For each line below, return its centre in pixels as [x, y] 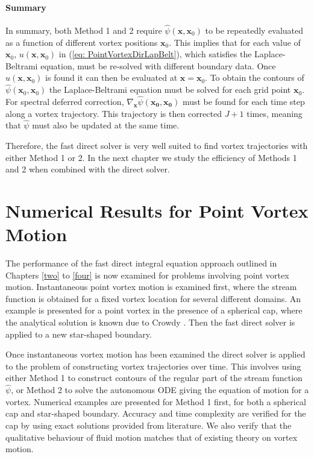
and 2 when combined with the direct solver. [88, 169]
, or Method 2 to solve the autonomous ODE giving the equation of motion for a [160, 390]
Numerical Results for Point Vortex [157, 210]
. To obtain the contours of [255, 77]
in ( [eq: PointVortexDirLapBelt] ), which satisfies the [155, 54]
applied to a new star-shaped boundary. [79, 334]
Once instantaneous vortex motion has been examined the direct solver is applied [155, 354]
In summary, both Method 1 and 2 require [84, 30]
